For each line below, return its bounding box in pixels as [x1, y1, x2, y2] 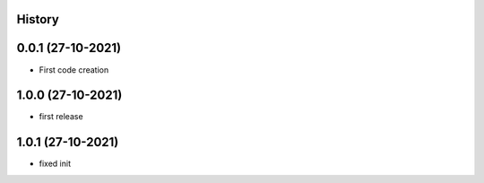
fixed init [39, 158, 72, 170]
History [16, 12, 60, 27]
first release [39, 111, 84, 122]
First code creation [39, 64, 109, 75]
